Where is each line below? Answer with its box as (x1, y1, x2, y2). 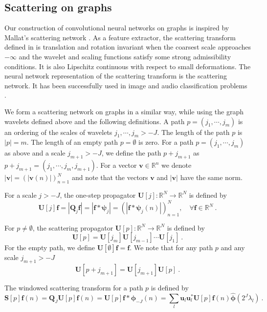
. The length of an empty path (26, 137, 118, 147)
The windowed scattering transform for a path (4, 283, 143, 293)
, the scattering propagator (32, 222, 113, 233)
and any (221, 242, 245, 253)
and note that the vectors (71, 172, 148, 182)
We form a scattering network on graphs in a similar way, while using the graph (4, 106, 244, 116)
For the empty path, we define (4, 242, 95, 253)
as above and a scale (4, 148, 66, 158)
